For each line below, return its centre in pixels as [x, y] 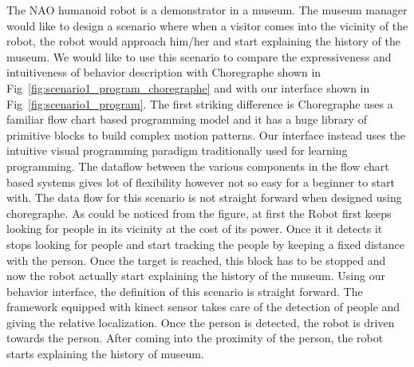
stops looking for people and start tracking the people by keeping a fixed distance [205, 244]
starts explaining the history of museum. [105, 354]
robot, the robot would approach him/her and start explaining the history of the [203, 41]
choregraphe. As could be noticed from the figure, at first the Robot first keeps [199, 213]
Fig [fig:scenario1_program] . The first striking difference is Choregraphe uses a [200, 103]
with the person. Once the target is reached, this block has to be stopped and [196, 260]
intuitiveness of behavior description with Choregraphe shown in [164, 72]
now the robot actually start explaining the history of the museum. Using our [196, 276]
